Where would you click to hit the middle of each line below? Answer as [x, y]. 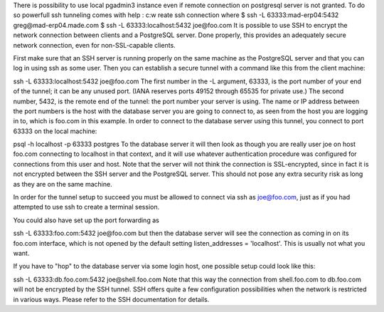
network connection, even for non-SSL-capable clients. [94, 45]
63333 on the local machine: [55, 131]
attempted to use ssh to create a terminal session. [86, 207]
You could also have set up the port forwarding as [86, 220]
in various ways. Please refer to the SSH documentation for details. [111, 299]
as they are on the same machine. [63, 184]
